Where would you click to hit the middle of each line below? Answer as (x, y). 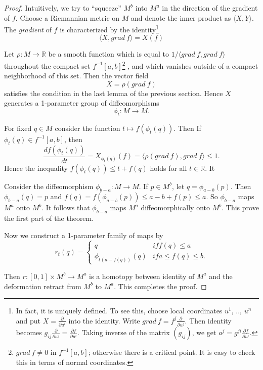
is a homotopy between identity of (142, 276)
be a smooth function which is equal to (109, 54)
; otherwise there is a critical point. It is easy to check (172, 352)
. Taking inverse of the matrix (124, 332)
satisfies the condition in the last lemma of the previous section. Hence (114, 93)
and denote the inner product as (181, 17)
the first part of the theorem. (49, 218)
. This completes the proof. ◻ (160, 286)
